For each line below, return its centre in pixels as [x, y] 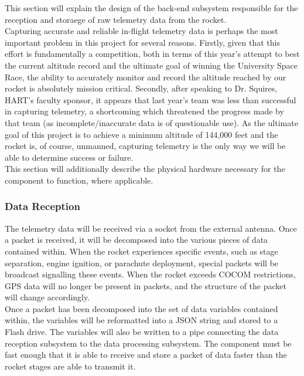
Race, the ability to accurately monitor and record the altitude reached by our [146, 77]
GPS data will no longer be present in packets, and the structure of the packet [146, 285]
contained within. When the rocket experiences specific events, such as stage [141, 251]
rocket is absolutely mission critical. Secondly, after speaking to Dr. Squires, [141, 88]
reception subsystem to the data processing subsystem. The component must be [148, 343]
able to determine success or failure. [69, 157]
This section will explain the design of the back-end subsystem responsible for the [151, 8]
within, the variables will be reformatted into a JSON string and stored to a [141, 320]
